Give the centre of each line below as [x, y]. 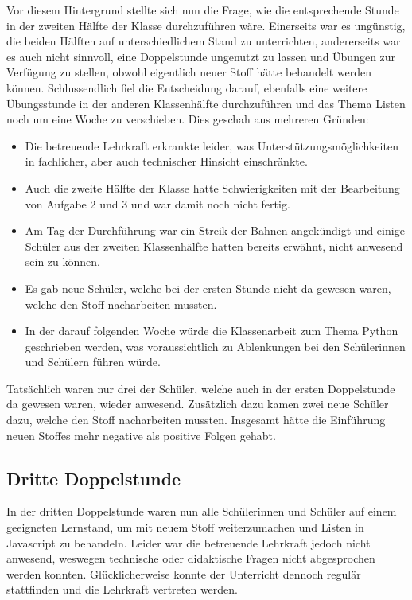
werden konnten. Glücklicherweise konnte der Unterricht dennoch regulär [184, 573]
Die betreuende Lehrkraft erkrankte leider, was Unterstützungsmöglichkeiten [212, 145]
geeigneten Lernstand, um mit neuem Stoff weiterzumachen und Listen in [185, 527]
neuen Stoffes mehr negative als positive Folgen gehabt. [141, 435]
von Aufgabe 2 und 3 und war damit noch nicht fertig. [157, 203]
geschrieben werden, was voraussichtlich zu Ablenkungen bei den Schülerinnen [215, 346]
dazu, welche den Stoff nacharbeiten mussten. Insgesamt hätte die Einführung [196, 420]
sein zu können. [62, 261]
